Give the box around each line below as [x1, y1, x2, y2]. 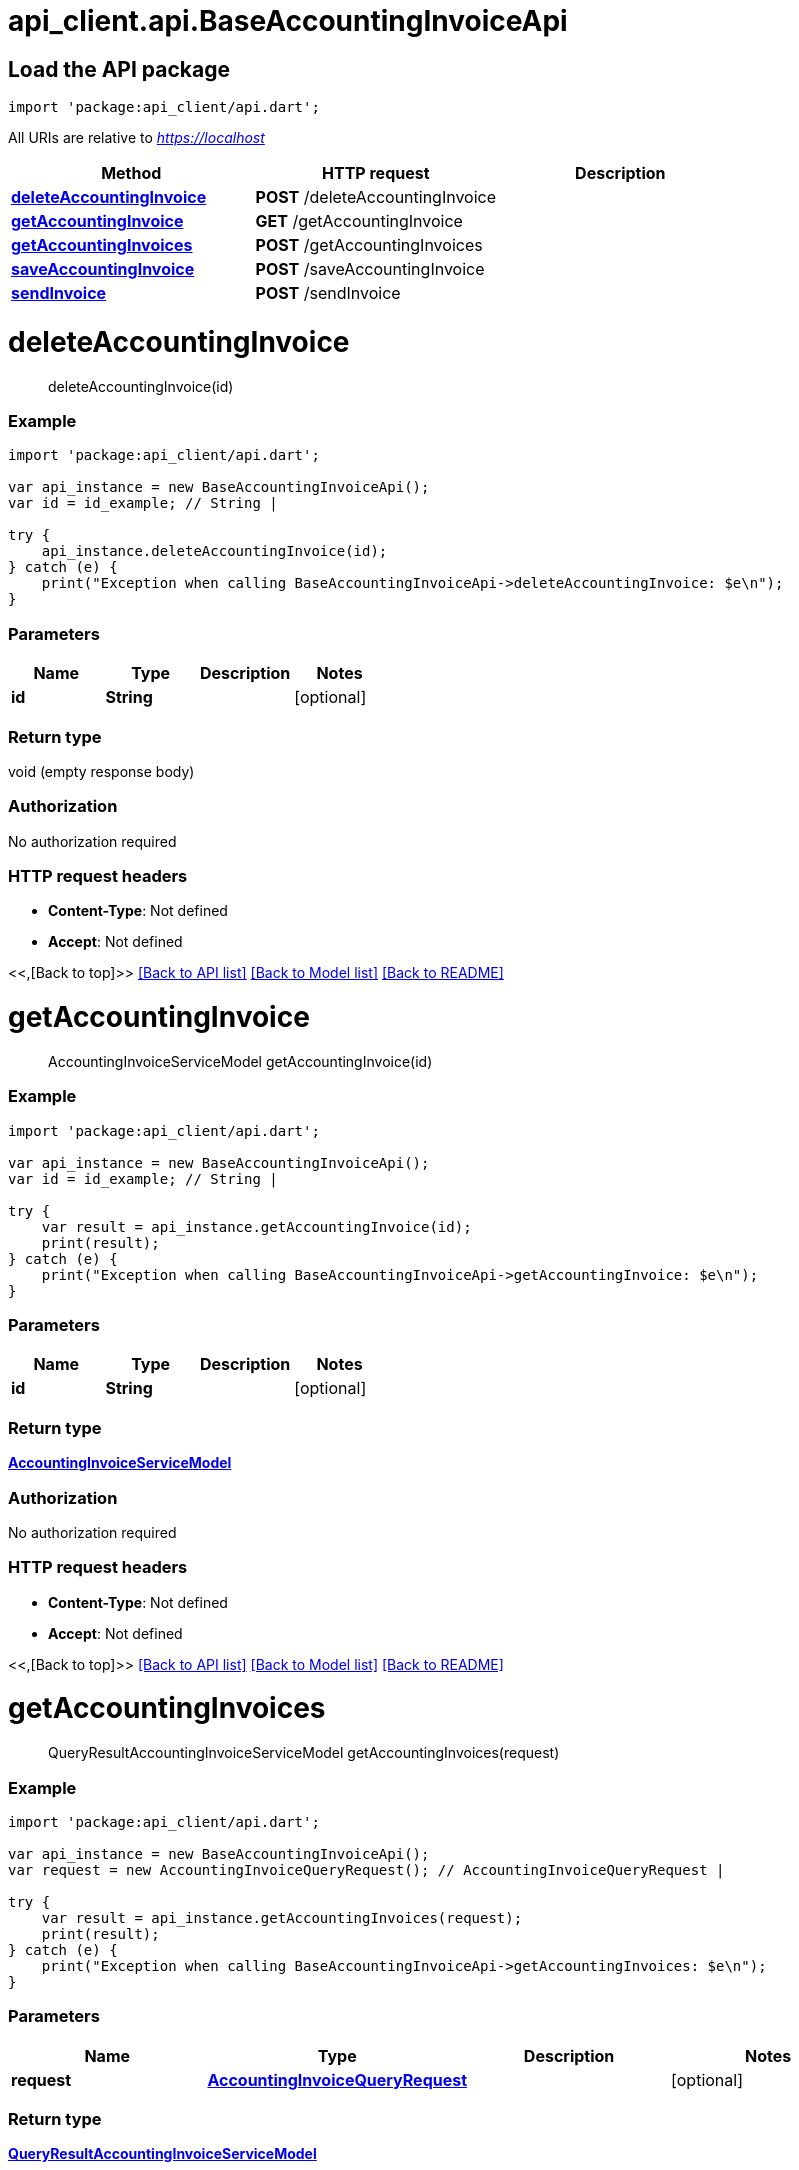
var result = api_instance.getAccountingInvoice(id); [41, 1218, 472, 1235]
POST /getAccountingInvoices [255, 235, 483, 256]
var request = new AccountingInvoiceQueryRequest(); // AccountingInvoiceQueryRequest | [8, 1861, 725, 1878]
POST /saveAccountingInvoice [255, 259, 485, 280]
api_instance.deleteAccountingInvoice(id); [41, 543, 388, 560]
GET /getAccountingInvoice [255, 211, 463, 232]
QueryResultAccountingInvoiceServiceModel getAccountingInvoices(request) [48, 1744, 560, 1762]
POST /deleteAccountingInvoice [255, 187, 497, 208]
